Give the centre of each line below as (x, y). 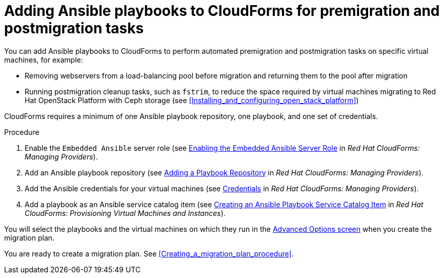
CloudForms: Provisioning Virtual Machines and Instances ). (125, 213)
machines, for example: (44, 59)
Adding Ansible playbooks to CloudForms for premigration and (222, 11)
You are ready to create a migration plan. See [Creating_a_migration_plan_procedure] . (149, 253)
